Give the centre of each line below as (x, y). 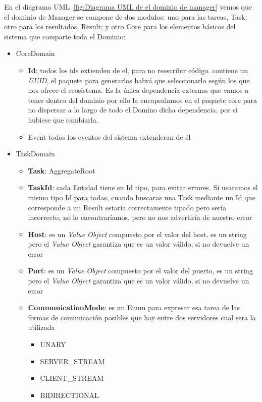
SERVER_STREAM (72, 361)
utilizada (41, 327)
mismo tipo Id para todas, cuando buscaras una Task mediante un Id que (142, 197)
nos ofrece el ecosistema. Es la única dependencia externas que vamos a (138, 90)
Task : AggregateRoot (62, 170)
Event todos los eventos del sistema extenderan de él (109, 136)
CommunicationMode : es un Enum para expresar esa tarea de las (134, 307)
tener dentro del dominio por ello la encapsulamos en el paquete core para (142, 100)
